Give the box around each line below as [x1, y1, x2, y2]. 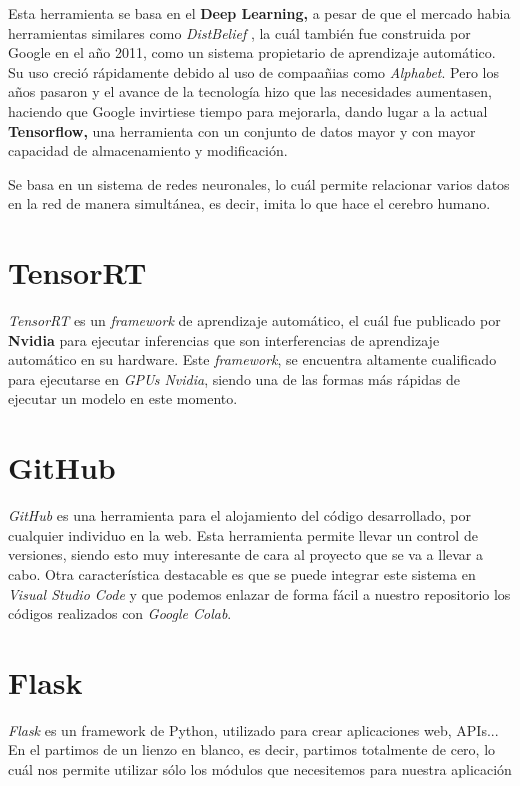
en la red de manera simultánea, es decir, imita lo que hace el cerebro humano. [8, 193, 491, 214]
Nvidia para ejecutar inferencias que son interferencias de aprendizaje [8, 329, 440, 350]
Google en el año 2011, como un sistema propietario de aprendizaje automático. [8, 42, 496, 63]
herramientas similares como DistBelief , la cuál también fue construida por [8, 22, 471, 43]
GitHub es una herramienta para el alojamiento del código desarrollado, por [8, 505, 472, 526]
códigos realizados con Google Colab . [8, 603, 232, 624]
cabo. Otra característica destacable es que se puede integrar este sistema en [8, 563, 476, 584]
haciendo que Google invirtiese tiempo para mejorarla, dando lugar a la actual [8, 100, 488, 121]
